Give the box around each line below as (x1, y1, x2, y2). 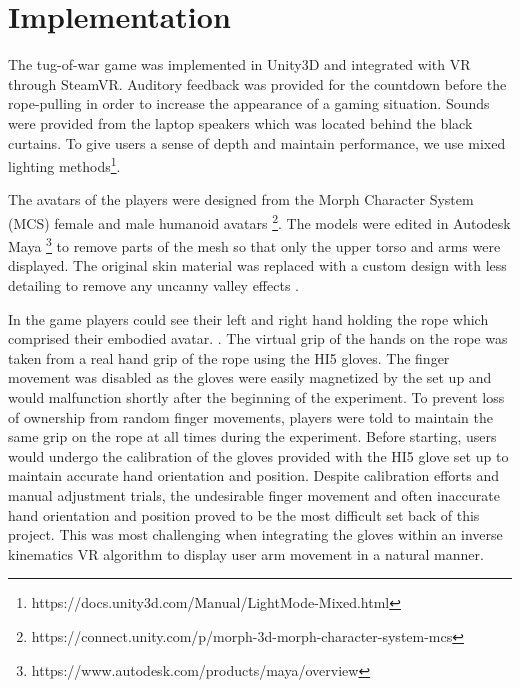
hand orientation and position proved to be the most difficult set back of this (8, 504, 480, 525)
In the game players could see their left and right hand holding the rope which (8, 308, 489, 329)
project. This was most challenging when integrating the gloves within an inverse (8, 524, 503, 545)
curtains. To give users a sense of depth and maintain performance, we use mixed (8, 132, 506, 153)
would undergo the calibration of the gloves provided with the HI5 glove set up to (8, 445, 509, 466)
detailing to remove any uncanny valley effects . (8, 275, 299, 296)
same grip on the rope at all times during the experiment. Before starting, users (8, 426, 497, 447)
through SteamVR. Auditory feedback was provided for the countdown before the (8, 73, 507, 94)
